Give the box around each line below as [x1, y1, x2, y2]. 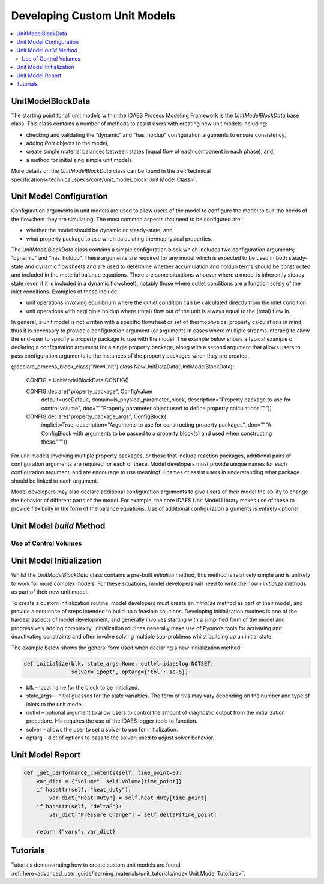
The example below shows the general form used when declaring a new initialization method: [11, 644, 242, 651]
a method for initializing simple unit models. [26, 156, 134, 163]
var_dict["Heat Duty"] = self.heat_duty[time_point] [49, 795, 208, 801]
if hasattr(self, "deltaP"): [36, 803, 122, 810]
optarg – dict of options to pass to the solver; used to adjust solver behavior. [26, 734, 215, 741]
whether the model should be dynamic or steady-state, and [26, 227, 173, 234]
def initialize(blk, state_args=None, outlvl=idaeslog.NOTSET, [23, 660, 214, 667]
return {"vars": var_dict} [36, 828, 116, 835]
